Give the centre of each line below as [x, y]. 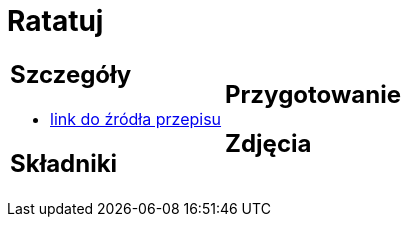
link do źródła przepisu [136, 118]
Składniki [64, 163]
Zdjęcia [268, 143]
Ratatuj [55, 21]
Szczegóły [71, 74]
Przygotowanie [313, 94]
